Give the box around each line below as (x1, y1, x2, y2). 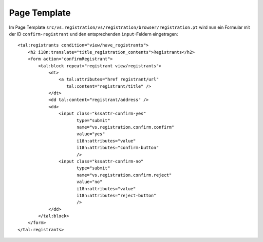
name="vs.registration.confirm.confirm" (76, 124, 175, 130)
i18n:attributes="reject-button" (76, 193, 157, 198)
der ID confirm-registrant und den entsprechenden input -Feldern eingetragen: (9, 31, 178, 37)
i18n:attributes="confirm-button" (76, 145, 159, 151)
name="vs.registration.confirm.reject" (76, 172, 172, 178)
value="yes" (76, 131, 105, 137)
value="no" (76, 179, 103, 185)
